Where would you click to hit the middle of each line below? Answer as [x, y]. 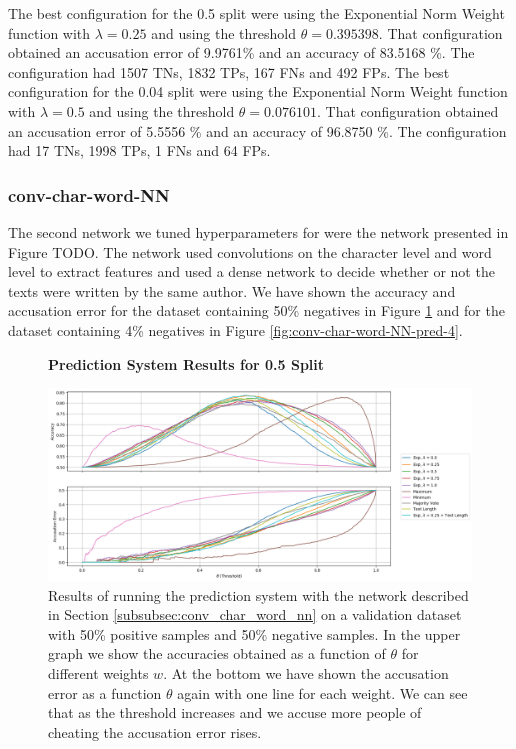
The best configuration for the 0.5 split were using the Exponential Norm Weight [256, 13]
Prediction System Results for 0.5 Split [186, 363]
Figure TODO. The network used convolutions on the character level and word [250, 251]
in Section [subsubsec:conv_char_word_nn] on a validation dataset [255, 614]
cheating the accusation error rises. [155, 731]
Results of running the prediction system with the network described [258, 594]
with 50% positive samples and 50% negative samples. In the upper [254, 633]
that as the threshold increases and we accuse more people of [235, 712]
